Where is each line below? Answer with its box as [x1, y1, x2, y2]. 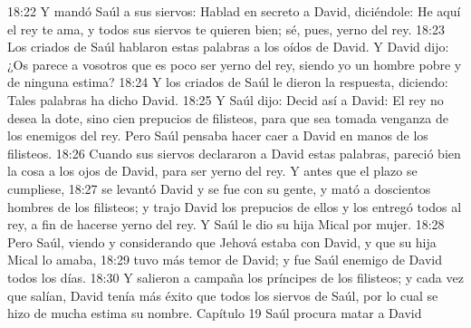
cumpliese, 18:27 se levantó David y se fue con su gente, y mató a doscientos [7, 178, 431, 198]
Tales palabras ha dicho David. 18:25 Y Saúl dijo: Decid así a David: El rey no [7, 90, 444, 109]
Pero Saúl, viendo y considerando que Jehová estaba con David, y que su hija [7, 232, 437, 251]
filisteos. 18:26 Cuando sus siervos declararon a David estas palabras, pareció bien [7, 143, 461, 162]
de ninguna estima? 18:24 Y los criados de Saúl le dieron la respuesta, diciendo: [7, 72, 448, 92]
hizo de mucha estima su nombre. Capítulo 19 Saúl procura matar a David [7, 304, 422, 323]
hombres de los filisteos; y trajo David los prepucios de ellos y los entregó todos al [7, 197, 462, 216]
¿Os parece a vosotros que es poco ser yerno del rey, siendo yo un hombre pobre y [7, 54, 462, 73]
